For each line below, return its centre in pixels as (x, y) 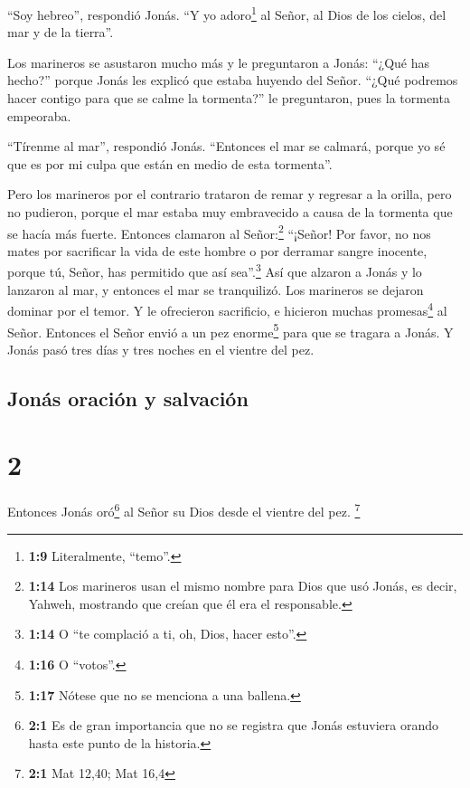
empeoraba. (39, 115)
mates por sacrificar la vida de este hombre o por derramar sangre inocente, (217, 250)
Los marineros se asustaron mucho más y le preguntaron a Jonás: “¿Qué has (219, 62)
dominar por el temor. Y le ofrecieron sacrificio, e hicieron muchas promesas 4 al (227, 309)
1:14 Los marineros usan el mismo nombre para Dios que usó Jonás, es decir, (243, 586)
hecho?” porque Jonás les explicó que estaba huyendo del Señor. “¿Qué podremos (233, 80)
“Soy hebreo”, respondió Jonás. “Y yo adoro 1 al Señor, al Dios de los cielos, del (227, 13)
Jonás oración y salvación (128, 398)
